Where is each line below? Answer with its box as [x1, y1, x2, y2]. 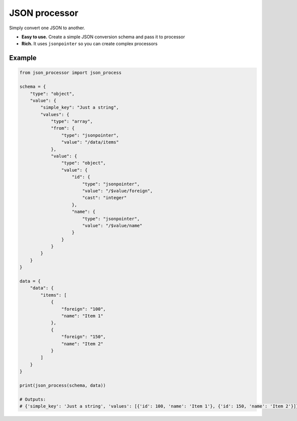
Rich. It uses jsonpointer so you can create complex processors [21, 41, 158, 47]
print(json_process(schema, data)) [19, 382, 106, 388]
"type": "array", [50, 119, 93, 124]
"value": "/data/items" [61, 140, 119, 145]
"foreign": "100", [61, 306, 106, 312]
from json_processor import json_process [19, 70, 122, 75]
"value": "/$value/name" [82, 222, 143, 228]
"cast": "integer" [82, 195, 127, 201]
